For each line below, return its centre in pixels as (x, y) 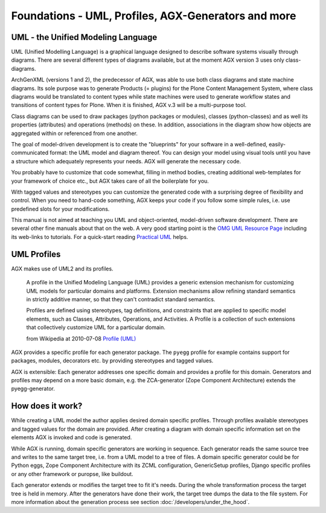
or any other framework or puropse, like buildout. (72, 474)
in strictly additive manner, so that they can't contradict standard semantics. (121, 299)
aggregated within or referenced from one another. (75, 133)
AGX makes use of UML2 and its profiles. (62, 269)
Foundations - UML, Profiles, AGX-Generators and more (154, 16)
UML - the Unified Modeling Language (84, 37)
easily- (277, 144)
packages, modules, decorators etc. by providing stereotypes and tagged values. (112, 361)
